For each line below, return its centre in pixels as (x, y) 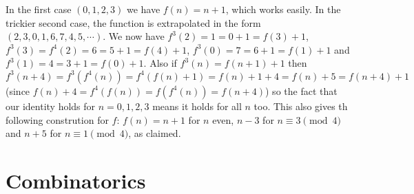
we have (143, 9)
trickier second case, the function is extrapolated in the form (133, 22)
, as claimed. (155, 133)
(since (18, 90)
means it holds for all (197, 106)
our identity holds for (51, 106)
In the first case (39, 9)
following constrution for (57, 119)
